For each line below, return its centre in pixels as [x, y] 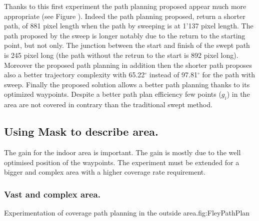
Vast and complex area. [52, 194]
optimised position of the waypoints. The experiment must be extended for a [122, 162]
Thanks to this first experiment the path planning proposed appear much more [125, 6]
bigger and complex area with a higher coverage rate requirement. [105, 172]
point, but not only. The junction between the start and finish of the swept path [127, 45]
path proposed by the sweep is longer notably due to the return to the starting [125, 35]
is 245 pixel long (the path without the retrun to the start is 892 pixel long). [121, 55]
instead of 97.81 [173, 75]
